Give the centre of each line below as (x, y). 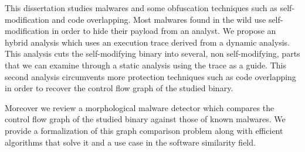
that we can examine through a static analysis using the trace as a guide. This (146, 65)
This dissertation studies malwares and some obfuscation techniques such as (141, 8)
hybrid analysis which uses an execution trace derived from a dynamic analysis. (147, 42)
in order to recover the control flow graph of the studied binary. (119, 88)
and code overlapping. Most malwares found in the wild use (159, 19)
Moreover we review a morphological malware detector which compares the (140, 107)
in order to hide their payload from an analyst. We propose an (164, 31)
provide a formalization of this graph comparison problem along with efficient (144, 130)
